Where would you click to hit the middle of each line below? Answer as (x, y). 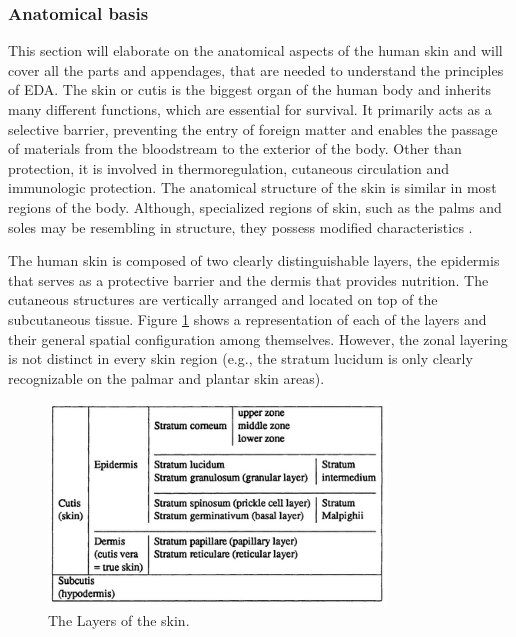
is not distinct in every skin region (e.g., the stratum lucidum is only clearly (240, 358)
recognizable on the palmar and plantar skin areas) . (166, 377)
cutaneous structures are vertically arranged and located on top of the (223, 299)
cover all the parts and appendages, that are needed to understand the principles (256, 69)
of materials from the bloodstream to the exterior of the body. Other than (235, 148)
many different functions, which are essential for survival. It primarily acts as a (250, 109)
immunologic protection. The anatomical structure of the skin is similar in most (252, 187)
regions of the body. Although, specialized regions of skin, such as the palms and (255, 206)
